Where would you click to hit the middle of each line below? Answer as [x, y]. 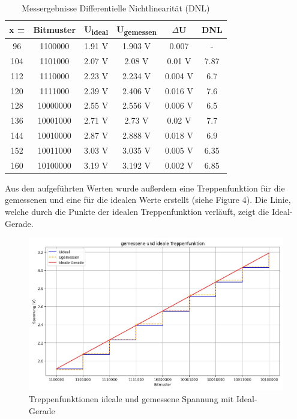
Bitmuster [55, 29]
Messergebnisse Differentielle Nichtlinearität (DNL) [116, 8]
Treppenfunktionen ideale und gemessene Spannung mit [131, 399]
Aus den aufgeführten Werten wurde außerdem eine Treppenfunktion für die [145, 188]
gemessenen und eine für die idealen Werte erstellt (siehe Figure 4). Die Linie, [148, 200]
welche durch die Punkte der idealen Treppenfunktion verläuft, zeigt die [137, 211]
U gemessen [136, 29]
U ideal [96, 29]
